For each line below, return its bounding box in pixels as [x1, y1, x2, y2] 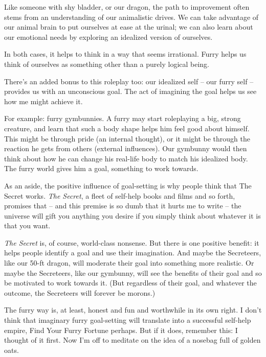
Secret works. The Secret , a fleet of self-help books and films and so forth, [4, 190, 235, 201]
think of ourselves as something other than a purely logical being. [4, 58, 210, 69]
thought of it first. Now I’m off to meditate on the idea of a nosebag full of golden [4, 335, 261, 345]
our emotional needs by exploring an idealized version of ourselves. [4, 31, 213, 42]
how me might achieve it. [4, 96, 83, 106]
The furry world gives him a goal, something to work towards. [4, 163, 198, 174]
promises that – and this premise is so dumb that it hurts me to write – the [4, 200, 241, 211]
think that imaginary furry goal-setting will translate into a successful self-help [4, 315, 251, 325]
